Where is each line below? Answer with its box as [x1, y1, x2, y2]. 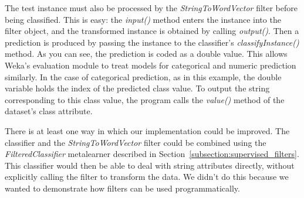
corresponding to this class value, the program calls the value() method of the [5, 93, 285, 105]
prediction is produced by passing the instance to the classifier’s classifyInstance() [5, 36, 299, 48]
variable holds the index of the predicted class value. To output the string [5, 82, 270, 94]
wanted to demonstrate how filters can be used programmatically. [5, 182, 240, 194]
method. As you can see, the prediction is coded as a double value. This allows [5, 47, 288, 60]
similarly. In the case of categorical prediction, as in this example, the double [5, 70, 282, 83]
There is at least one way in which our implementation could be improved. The [5, 124, 290, 136]
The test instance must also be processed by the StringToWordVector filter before [5, 2, 298, 13]
